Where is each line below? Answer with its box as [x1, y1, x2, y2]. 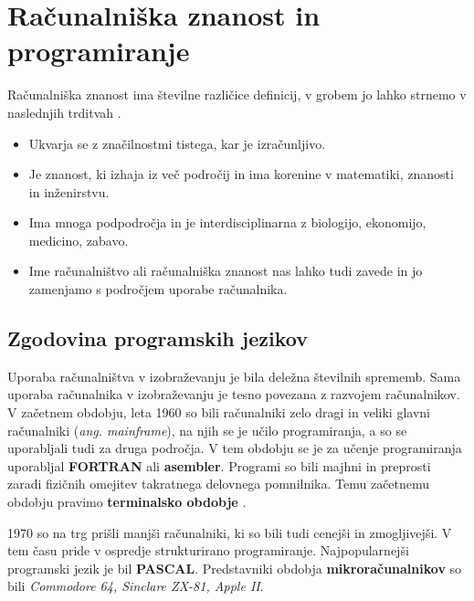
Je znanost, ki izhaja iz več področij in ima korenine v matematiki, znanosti [28, 164, 454, 184]
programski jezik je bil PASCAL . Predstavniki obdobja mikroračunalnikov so [7, 558, 462, 577]
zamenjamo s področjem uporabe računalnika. [28, 279, 288, 299]
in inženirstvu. [28, 182, 110, 201]
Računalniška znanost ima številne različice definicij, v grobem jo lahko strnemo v [7, 85, 467, 104]
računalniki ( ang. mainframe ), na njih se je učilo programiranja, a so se [7, 420, 407, 439]
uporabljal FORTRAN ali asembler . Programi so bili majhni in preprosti [7, 456, 431, 475]
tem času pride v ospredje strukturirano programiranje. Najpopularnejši [7, 541, 409, 560]
